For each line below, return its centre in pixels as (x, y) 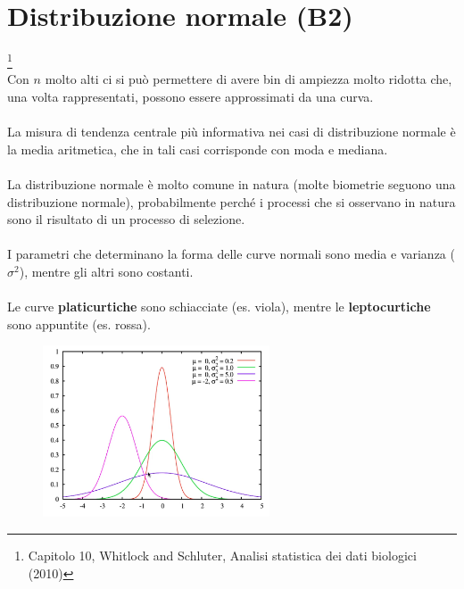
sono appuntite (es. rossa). (79, 324)
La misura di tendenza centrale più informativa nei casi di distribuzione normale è (232, 132)
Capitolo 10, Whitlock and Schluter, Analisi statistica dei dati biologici (222, 555)
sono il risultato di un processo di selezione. (126, 219)
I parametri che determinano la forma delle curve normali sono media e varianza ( (231, 254)
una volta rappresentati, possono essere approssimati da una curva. (191, 96)
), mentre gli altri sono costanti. (106, 271)
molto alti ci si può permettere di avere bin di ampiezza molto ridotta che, (249, 79)
